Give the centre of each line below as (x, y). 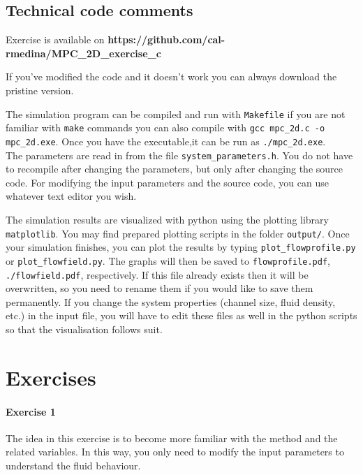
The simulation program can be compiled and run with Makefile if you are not (176, 114)
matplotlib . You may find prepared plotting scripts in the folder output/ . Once (178, 233)
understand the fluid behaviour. (73, 465)
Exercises (51, 377)
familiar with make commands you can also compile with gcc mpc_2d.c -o (165, 127)
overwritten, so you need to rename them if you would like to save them (160, 288)
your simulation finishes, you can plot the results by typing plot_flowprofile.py (181, 247)
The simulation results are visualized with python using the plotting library (167, 219)
